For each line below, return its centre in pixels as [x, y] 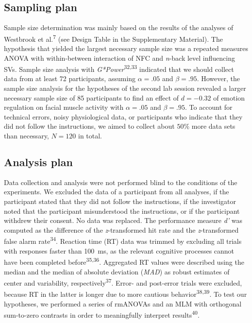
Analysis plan [38, 162]
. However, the [218, 78]
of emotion [229, 97]
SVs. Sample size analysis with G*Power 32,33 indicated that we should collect [119, 68]
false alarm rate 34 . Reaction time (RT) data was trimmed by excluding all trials [123, 240]
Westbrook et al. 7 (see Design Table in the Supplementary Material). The [113, 38]
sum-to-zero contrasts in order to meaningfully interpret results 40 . [102, 314]
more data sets [213, 126]
